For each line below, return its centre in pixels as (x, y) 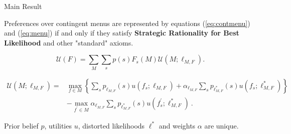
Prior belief (21, 125)
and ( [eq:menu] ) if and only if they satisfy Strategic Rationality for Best (122, 33)
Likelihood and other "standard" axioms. (69, 42)
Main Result (23, 6)
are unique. (222, 125)
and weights (177, 125)
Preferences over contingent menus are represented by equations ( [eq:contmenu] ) (127, 23)
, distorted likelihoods (111, 125)
